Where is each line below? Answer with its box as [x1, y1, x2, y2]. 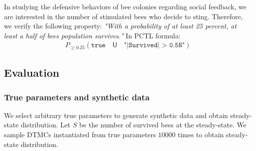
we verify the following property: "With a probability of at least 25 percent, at [4, 21, 237, 31]
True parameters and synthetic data [4, 91, 150, 103]
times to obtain [177, 129, 224, 140]
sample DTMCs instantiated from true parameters [4, 129, 156, 140]
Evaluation [4, 65, 60, 80]
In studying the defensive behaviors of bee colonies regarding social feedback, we [4, 1, 247, 11]
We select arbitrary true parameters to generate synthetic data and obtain [4, 110, 228, 120]
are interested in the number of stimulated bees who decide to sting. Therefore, [4, 11, 243, 21]
